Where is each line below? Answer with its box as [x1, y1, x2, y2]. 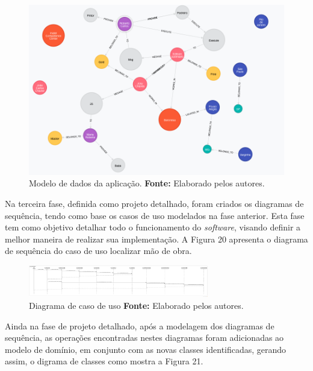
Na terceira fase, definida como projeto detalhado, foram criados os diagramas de [5, 197, 304, 209]
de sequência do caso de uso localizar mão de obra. [5, 244, 192, 257]
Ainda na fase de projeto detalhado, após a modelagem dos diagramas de [5, 319, 274, 332]
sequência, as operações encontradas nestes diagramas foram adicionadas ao [5, 331, 284, 344]
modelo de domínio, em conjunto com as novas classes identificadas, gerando [5, 343, 287, 355]
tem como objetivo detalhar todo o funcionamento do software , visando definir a [5, 221, 301, 233]
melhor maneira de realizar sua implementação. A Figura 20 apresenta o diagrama [5, 232, 308, 245]
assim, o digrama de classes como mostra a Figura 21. [5, 355, 203, 367]
